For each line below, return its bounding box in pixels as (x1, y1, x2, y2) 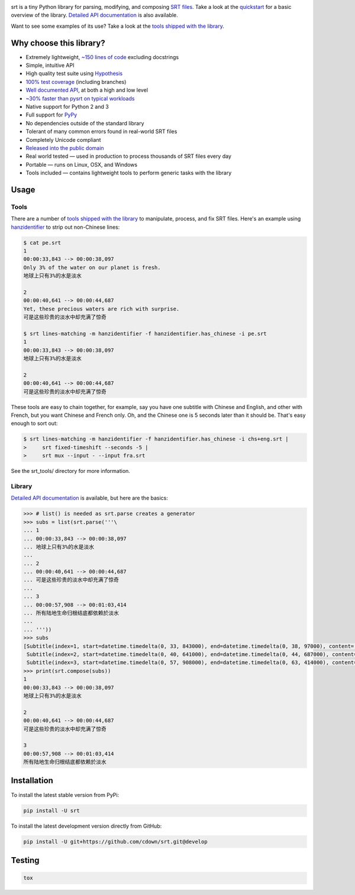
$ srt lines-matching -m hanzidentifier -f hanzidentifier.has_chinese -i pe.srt (23, 330, 267, 337)
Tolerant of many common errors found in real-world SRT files (25, 128, 177, 135)
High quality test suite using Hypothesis (25, 70, 123, 77)
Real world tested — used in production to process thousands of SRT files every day (25, 153, 232, 160)
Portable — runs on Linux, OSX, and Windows (25, 161, 138, 168)
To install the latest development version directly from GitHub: (11, 822, 162, 829)
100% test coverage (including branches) (25, 78, 127, 85)
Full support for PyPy (25, 111, 78, 118)
